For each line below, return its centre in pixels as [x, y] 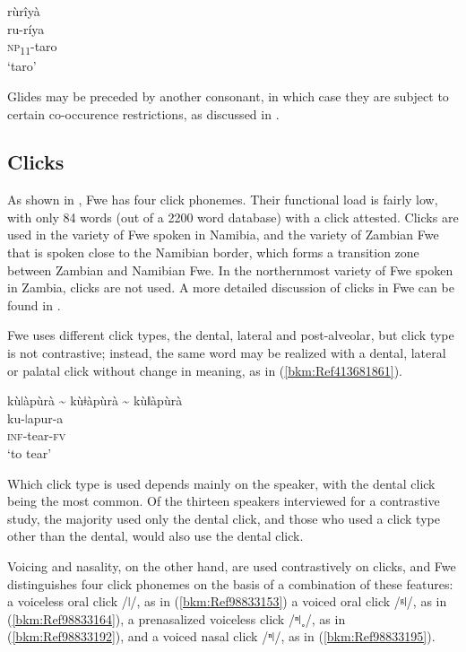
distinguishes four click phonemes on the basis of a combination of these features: [230, 583]
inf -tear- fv [37, 435]
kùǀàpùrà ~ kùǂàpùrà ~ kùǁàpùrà [95, 400]
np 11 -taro [32, 47]
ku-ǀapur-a [35, 417]
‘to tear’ [30, 453]
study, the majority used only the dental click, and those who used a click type [224, 518]
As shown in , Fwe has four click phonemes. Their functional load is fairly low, [223, 200]
